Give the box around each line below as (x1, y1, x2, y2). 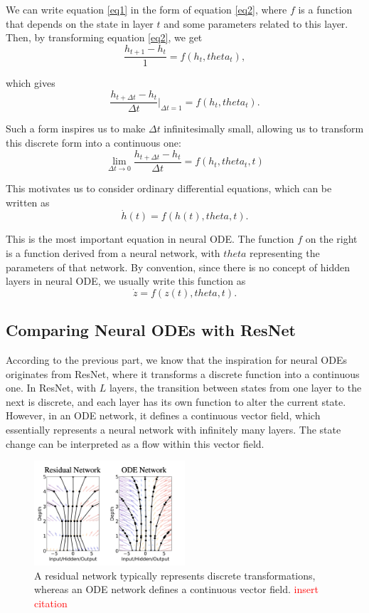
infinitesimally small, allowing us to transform (164, 121, 364, 136)
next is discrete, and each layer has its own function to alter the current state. (6, 394, 346, 409)
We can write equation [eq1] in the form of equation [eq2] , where (6, 2, 287, 16)
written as (6, 194, 50, 209)
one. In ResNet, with (6, 380, 97, 395)
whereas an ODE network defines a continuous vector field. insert (34, 582, 319, 597)
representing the (250, 246, 320, 261)
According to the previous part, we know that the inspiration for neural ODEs (6, 352, 348, 367)
